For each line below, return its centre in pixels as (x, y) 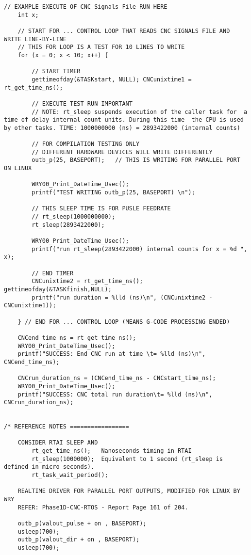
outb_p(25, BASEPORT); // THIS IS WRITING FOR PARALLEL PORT (136, 160)
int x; (28, 15)
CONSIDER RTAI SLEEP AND (58, 443)
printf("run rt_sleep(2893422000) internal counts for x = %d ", (140, 249)
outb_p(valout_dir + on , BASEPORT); (79, 540)
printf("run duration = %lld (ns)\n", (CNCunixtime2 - (122, 297)
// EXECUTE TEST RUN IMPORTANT (82, 103)
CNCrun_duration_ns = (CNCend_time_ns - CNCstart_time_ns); (117, 378)
